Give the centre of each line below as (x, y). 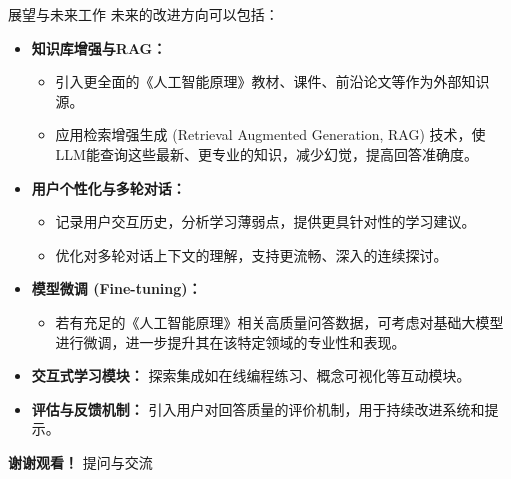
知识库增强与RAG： (99, 47)
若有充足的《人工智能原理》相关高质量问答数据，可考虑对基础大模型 (279, 321)
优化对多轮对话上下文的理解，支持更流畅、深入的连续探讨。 (251, 254)
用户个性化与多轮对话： (108, 187)
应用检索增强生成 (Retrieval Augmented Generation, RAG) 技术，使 (270, 134)
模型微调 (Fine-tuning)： (116, 288)
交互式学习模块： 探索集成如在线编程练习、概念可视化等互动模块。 (251, 375)
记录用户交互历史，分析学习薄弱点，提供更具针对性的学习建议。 (265, 221)
